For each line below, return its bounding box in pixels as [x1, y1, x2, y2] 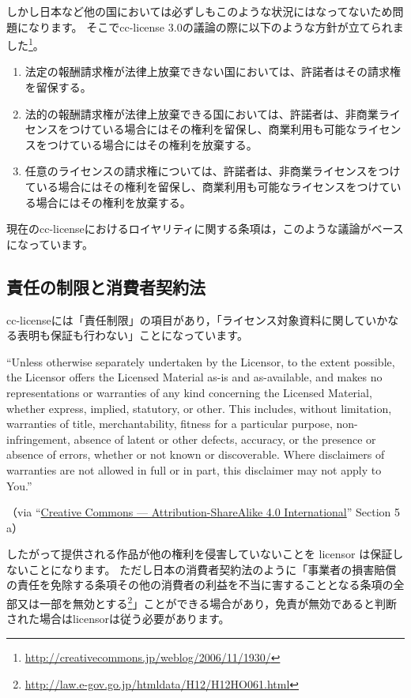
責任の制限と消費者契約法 [6, 274, 205, 298]
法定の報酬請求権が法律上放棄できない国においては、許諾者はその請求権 [25, 63, 402, 80]
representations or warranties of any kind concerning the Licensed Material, [6, 384, 372, 400]
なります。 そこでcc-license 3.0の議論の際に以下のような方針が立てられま [28, 18, 404, 35]
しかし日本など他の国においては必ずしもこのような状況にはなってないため [6, 3, 393, 19]
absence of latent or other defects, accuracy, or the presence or [74, 430, 376, 447]
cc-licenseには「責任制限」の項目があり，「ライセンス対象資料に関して [6, 311, 366, 328]
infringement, [6, 430, 70, 447]
